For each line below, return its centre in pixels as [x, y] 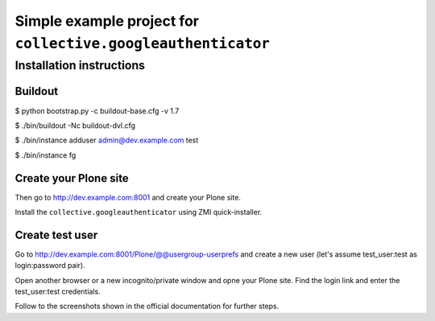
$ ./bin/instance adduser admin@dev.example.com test [107, 140]
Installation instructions [80, 65]
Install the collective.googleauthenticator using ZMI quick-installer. [139, 212]
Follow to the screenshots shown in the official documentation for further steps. [147, 307]
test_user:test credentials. [58, 292]
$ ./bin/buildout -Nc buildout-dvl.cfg [75, 126]
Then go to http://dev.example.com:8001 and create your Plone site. [128, 197]
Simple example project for [107, 21]
